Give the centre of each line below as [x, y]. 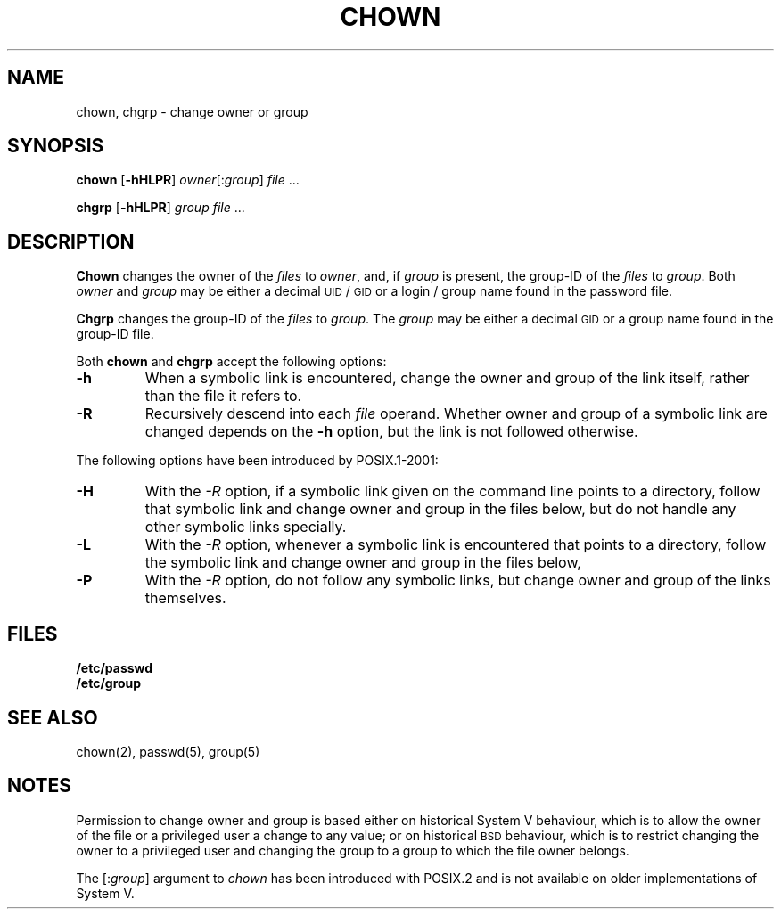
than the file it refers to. [223, 396]
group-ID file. [115, 334]
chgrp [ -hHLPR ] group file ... [160, 208]
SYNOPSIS [56, 146]
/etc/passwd [115, 668]
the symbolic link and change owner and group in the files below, [363, 563]
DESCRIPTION [71, 241]
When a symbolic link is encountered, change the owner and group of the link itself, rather [447, 378]
